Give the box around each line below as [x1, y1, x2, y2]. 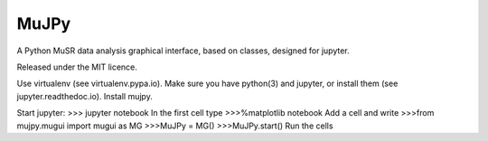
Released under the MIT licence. [16, 61, 137, 72]
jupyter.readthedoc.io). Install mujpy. [16, 90, 153, 101]
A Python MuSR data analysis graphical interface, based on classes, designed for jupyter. [16, 45, 350, 56]
